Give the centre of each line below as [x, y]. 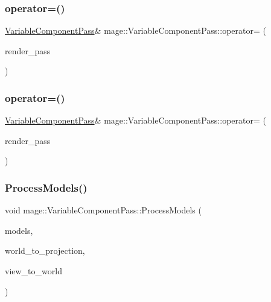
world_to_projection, [45, 250]
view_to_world [33, 271]
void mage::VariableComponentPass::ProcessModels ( [103, 210]
